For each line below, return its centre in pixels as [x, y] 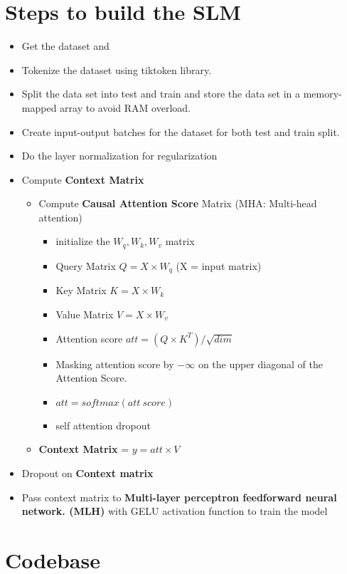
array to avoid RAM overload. [125, 107]
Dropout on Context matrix [87, 473]
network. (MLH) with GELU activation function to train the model [175, 511]
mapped [39, 107]
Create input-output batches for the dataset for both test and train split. [181, 131]
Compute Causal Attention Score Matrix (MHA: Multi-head [178, 203]
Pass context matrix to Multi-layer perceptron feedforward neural [179, 497]
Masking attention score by [115, 364]
